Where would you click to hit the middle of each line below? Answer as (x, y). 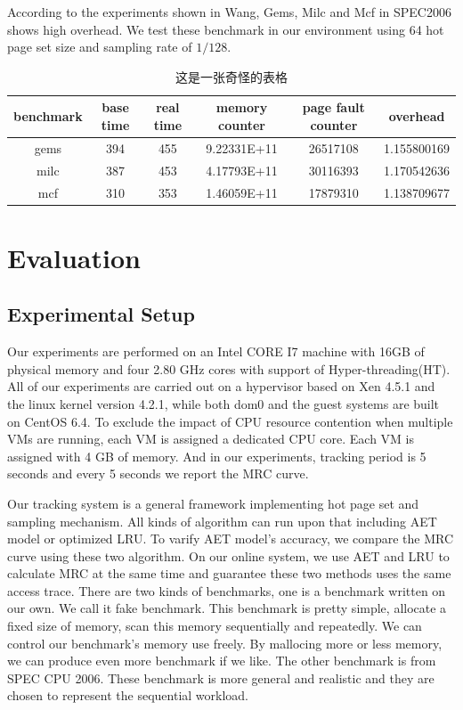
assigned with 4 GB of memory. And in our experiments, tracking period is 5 (217, 456)
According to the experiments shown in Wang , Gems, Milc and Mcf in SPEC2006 (229, 12)
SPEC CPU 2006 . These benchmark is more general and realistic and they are (221, 677)
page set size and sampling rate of (100, 47)
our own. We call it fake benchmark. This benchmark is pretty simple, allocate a (227, 608)
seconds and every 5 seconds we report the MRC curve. (158, 473)
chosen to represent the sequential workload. (128, 695)
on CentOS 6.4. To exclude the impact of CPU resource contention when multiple (230, 421)
